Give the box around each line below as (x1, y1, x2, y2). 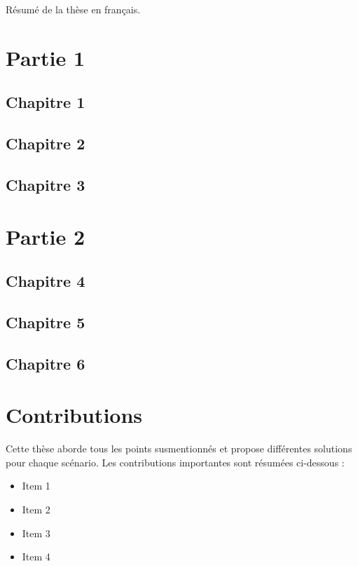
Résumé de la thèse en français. (6, 2, 141, 16)
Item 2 (22, 501, 50, 516)
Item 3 (22, 525, 50, 540)
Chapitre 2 (6, 133, 85, 154)
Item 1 (22, 478, 50, 493)
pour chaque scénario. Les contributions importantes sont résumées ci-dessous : (6, 454, 345, 469)
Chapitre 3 (6, 173, 85, 195)
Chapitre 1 (6, 91, 85, 113)
